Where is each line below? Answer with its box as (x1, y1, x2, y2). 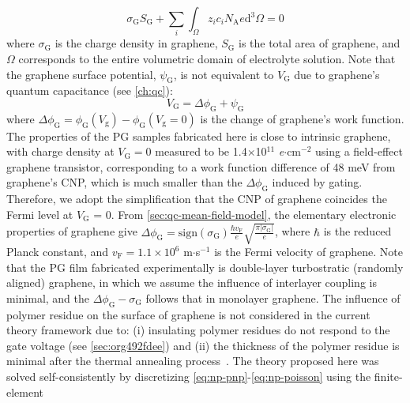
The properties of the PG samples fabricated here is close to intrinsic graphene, (6, 127, 391, 144)
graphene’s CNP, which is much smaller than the (6, 174, 243, 190)
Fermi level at (6, 205, 73, 222)
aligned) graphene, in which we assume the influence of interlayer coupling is (6, 274, 377, 291)
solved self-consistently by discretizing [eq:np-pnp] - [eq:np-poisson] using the (6, 367, 371, 384)
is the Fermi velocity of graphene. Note (214, 243, 403, 260)
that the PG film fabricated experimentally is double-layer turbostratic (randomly (6, 258, 404, 275)
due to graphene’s (294, 66, 380, 82)
